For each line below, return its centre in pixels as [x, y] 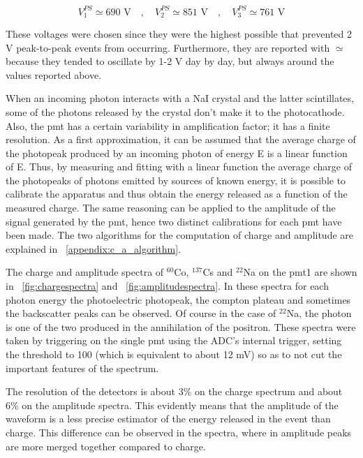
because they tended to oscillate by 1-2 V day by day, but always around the [170, 61]
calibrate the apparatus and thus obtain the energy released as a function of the [177, 194]
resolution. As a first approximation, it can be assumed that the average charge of [181, 139]
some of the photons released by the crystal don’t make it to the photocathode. [175, 111]
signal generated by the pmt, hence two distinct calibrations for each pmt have [174, 221]
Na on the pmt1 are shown [300, 272]
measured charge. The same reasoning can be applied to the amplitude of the [171, 208]
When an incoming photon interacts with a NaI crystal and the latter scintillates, [180, 98]
